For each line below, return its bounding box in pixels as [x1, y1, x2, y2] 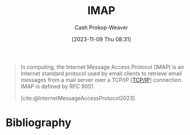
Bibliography [5, 116, 72, 130]
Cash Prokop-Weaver [74, 24, 129, 31]
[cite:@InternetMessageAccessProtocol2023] [20, 94, 135, 102]
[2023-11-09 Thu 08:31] [72, 35, 131, 43]
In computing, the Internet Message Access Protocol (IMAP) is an [20, 63, 185, 71]
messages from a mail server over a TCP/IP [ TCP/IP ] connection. [20, 76, 183, 83]
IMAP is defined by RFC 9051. [20, 83, 95, 90]
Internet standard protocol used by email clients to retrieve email [20, 69, 183, 77]
